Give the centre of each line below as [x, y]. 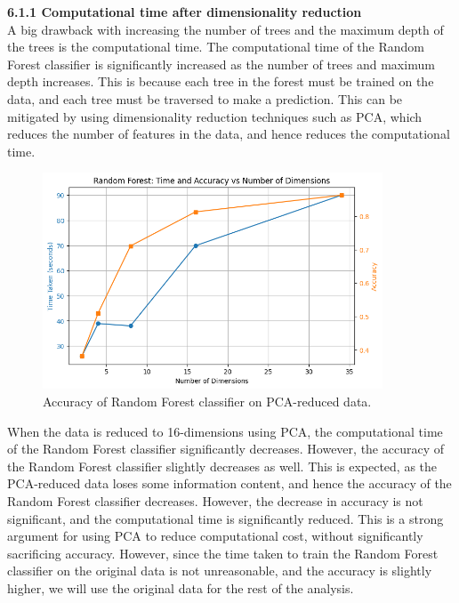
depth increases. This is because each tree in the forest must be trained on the [221, 81]
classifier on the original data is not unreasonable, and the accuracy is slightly [220, 571]
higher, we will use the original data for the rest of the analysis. [181, 587]
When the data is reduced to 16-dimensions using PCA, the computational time [225, 431]
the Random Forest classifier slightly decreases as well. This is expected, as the [222, 466]
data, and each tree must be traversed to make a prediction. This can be [205, 98]
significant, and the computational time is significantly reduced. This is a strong [225, 518]
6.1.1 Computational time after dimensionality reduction [185, 12]
